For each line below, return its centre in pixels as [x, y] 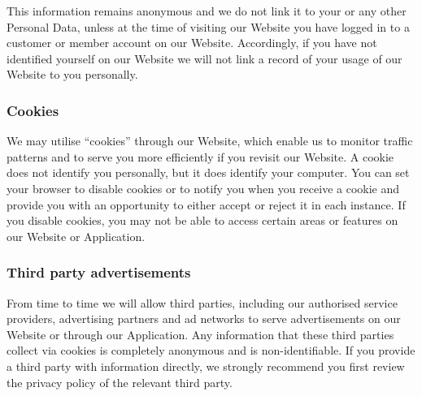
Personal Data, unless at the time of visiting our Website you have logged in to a [208, 26]
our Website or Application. [76, 236]
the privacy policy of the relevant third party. [120, 382]
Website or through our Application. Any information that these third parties [200, 334]
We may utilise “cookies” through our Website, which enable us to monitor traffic [210, 141]
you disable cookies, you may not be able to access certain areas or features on [202, 220]
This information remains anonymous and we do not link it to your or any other [207, 11]
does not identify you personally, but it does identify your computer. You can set [208, 172]
